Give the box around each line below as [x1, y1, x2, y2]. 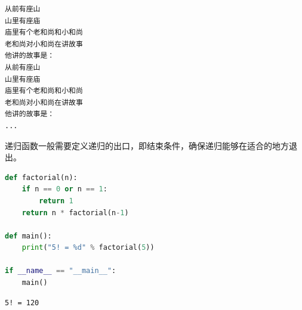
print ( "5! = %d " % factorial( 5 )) [21, 243, 155, 252]
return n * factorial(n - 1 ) [21, 208, 129, 217]
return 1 [39, 196, 73, 205]
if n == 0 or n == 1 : [21, 185, 107, 194]
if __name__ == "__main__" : [5, 266, 116, 275]
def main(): [5, 231, 52, 240]
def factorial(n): [5, 173, 78, 182]
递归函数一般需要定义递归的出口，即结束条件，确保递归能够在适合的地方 [5, 139, 289, 151]
